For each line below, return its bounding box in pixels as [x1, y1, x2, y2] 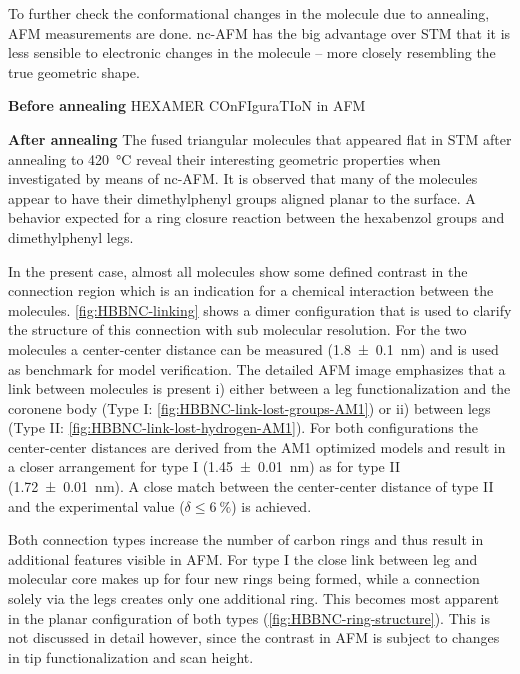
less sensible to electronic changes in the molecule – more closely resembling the [8, 42, 496, 63]
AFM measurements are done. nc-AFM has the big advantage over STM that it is [8, 22, 511, 43]
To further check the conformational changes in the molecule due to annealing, [8, 3, 490, 23]
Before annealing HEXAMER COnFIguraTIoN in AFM [8, 95, 366, 116]
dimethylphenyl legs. [8, 226, 134, 247]
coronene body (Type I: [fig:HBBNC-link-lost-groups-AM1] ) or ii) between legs [8, 397, 491, 418]
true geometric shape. [8, 61, 140, 82]
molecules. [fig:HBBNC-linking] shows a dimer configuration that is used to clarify [8, 299, 512, 320]
